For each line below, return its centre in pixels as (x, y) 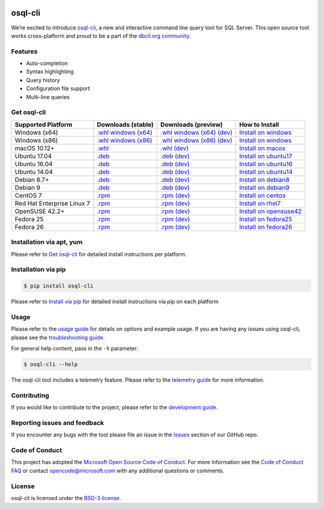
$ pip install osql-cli (59, 286)
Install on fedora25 (265, 219)
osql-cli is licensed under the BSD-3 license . (66, 498)
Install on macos (262, 148)
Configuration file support (58, 89)
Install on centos (262, 195)
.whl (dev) (175, 148)
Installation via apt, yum (47, 242)
